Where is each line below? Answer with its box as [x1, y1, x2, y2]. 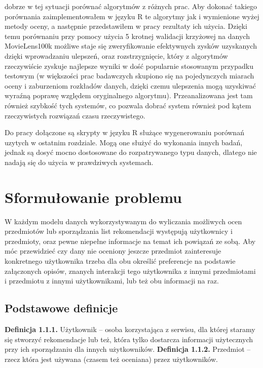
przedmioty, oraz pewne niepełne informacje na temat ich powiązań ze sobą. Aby [5, 235, 256, 246]
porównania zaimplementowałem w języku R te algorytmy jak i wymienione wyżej [5, 11, 259, 21]
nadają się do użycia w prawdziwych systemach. [5, 156, 154, 167]
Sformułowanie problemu [5, 186, 182, 207]
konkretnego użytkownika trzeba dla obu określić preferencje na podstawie [5, 256, 236, 266]
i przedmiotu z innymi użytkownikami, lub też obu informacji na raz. [5, 275, 219, 286]
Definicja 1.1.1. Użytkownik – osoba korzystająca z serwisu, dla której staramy [5, 323, 255, 334]
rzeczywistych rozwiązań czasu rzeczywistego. [5, 110, 145, 120]
